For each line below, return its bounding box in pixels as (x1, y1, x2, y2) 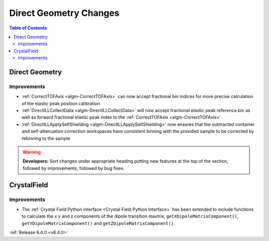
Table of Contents (9, 25, 47, 31)
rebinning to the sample (21, 135, 71, 141)
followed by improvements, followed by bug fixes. (22, 165, 125, 171)
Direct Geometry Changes (9, 7, 120, 18)
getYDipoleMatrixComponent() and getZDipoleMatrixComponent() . (21, 220, 175, 226)
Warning (22, 149, 41, 155)
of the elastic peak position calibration (21, 100, 100, 107)
